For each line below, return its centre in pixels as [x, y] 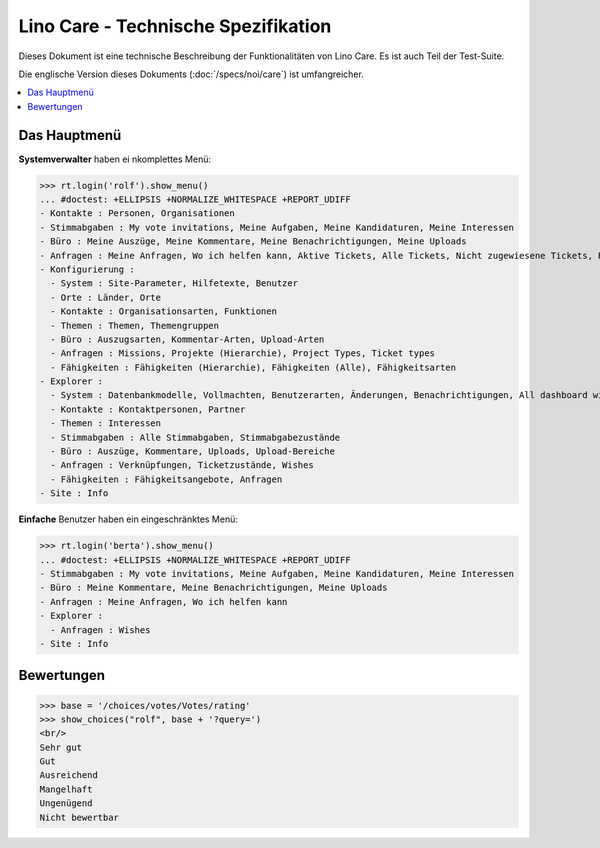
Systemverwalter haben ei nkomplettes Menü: [115, 159]
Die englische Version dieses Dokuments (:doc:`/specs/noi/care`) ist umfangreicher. [191, 74]
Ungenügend [66, 803]
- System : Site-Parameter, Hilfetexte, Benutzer [174, 283]
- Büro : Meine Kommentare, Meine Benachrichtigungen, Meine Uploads [213, 588]
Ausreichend [69, 775]
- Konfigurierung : [87, 269]
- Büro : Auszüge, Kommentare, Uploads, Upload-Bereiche [192, 451]
